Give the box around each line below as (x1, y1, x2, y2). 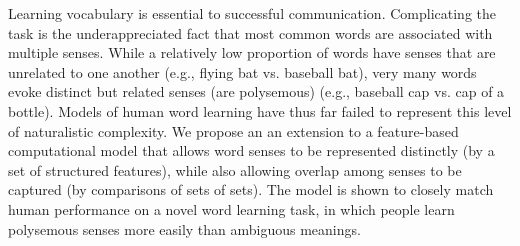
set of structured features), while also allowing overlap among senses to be (8, 159, 462, 180)
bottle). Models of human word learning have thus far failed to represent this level (8, 100, 512, 121)
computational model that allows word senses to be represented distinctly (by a (8, 140, 495, 161)
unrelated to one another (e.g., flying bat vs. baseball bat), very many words (8, 61, 477, 82)
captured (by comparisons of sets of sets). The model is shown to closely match (8, 179, 494, 200)
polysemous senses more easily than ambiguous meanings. (8, 218, 361, 239)
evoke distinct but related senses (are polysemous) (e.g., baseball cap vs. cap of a (8, 81, 505, 102)
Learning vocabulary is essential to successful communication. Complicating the (8, 3, 496, 23)
